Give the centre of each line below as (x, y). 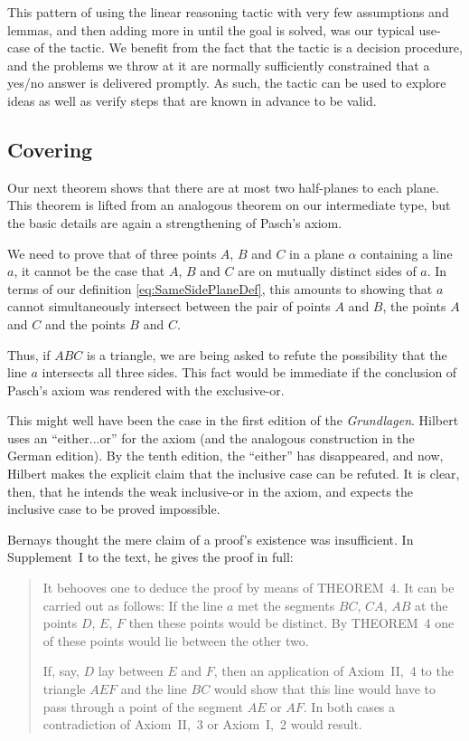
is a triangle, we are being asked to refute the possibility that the (267, 354)
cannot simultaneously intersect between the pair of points (169, 306)
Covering (50, 149)
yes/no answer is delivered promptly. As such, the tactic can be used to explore (227, 83)
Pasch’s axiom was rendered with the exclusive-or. (146, 389)
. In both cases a (349, 706)
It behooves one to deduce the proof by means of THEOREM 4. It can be (249, 588)
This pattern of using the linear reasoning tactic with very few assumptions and (228, 12)
